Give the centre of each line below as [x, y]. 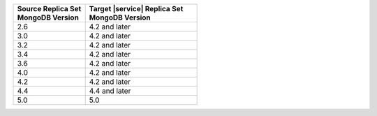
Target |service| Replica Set [136, 9]
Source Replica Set [49, 9]
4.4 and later [110, 91]
